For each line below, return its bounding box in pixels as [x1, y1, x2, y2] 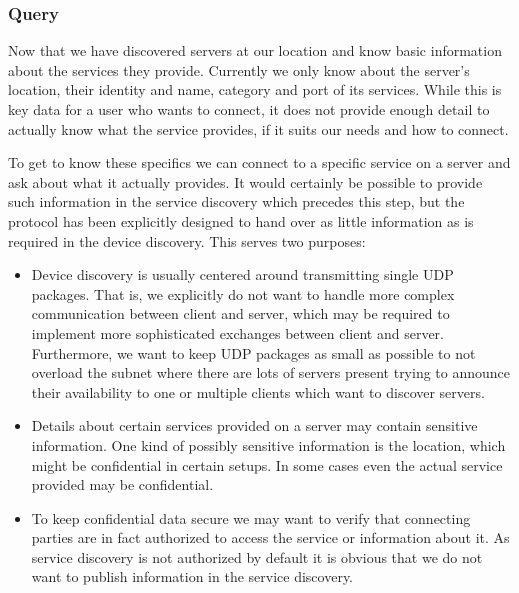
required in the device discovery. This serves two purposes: [8, 230, 366, 251]
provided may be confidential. [31, 474, 214, 495]
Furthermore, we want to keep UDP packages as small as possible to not [31, 342, 476, 363]
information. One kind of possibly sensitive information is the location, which [31, 434, 506, 455]
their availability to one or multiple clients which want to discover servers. [31, 381, 485, 402]
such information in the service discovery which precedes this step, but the [8, 191, 465, 212]
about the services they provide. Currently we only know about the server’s [8, 59, 470, 80]
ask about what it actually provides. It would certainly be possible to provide [8, 171, 483, 192]
